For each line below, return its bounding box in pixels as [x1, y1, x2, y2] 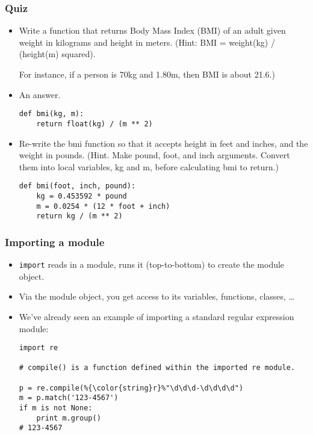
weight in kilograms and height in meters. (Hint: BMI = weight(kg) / [19, 35, 275, 48]
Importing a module [5, 234, 105, 249]
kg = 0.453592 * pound [36, 191, 127, 200]
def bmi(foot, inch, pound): [19, 182, 136, 191]
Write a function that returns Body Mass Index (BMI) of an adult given [19, 24, 286, 37]
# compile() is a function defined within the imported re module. [19, 363, 295, 372]
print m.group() [36, 413, 101, 422]
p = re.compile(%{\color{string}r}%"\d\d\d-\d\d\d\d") [19, 383, 244, 392]
